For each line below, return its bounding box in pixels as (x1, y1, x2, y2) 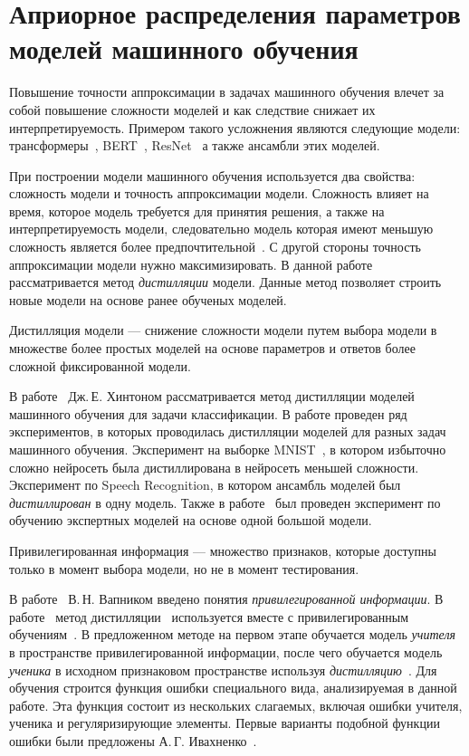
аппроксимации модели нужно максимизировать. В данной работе (9, 254, 373, 273)
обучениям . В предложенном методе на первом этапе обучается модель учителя (9, 625, 456, 644)
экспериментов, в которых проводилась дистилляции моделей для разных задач (9, 422, 446, 441)
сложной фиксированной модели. (9, 356, 191, 375)
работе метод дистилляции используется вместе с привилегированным (9, 607, 409, 626)
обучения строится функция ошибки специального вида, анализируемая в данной (9, 678, 457, 697)
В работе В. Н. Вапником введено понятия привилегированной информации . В (9, 589, 444, 608)
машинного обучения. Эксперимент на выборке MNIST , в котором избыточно (9, 440, 446, 458)
